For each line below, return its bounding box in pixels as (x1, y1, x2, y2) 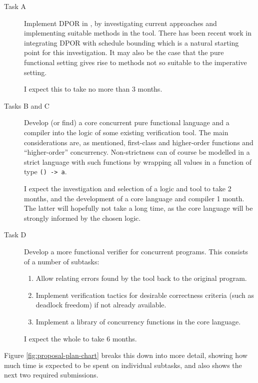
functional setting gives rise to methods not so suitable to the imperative (24, 57, 247, 67)
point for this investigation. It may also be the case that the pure (24, 47, 224, 58)
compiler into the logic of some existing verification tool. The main (24, 127, 228, 137)
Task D (4, 229, 26, 240)
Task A (4, 1, 26, 11)
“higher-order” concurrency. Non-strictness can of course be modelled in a (24, 147, 250, 157)
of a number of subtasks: (24, 256, 99, 266)
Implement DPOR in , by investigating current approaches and (24, 18, 217, 28)
